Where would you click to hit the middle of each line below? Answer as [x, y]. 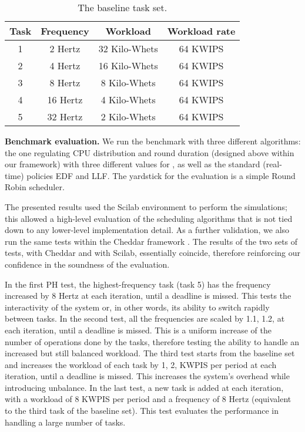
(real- [272, 164]
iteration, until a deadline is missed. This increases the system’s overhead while [147, 376]
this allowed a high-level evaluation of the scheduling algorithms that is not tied [149, 218]
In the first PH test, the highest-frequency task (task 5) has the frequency [138, 284]
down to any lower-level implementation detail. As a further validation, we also [147, 230]
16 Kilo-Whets [128, 65]
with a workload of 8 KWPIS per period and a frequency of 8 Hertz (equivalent [148, 399]
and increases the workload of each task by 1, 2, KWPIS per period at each [141, 364]
